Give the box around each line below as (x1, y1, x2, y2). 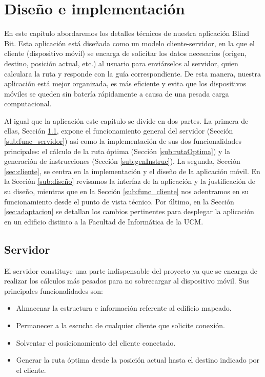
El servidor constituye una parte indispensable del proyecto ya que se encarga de (4, 265, 257, 276)
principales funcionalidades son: (4, 285, 103, 296)
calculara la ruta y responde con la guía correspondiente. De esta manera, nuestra (4, 68, 261, 79)
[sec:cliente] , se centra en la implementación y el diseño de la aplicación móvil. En (4, 165, 260, 176)
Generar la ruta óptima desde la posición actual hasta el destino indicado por (16, 354, 260, 365)
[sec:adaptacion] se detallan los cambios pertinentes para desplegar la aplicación (4, 206, 254, 217)
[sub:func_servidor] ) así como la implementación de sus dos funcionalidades (4, 136, 242, 146)
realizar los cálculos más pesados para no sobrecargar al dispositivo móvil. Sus (4, 275, 250, 286)
